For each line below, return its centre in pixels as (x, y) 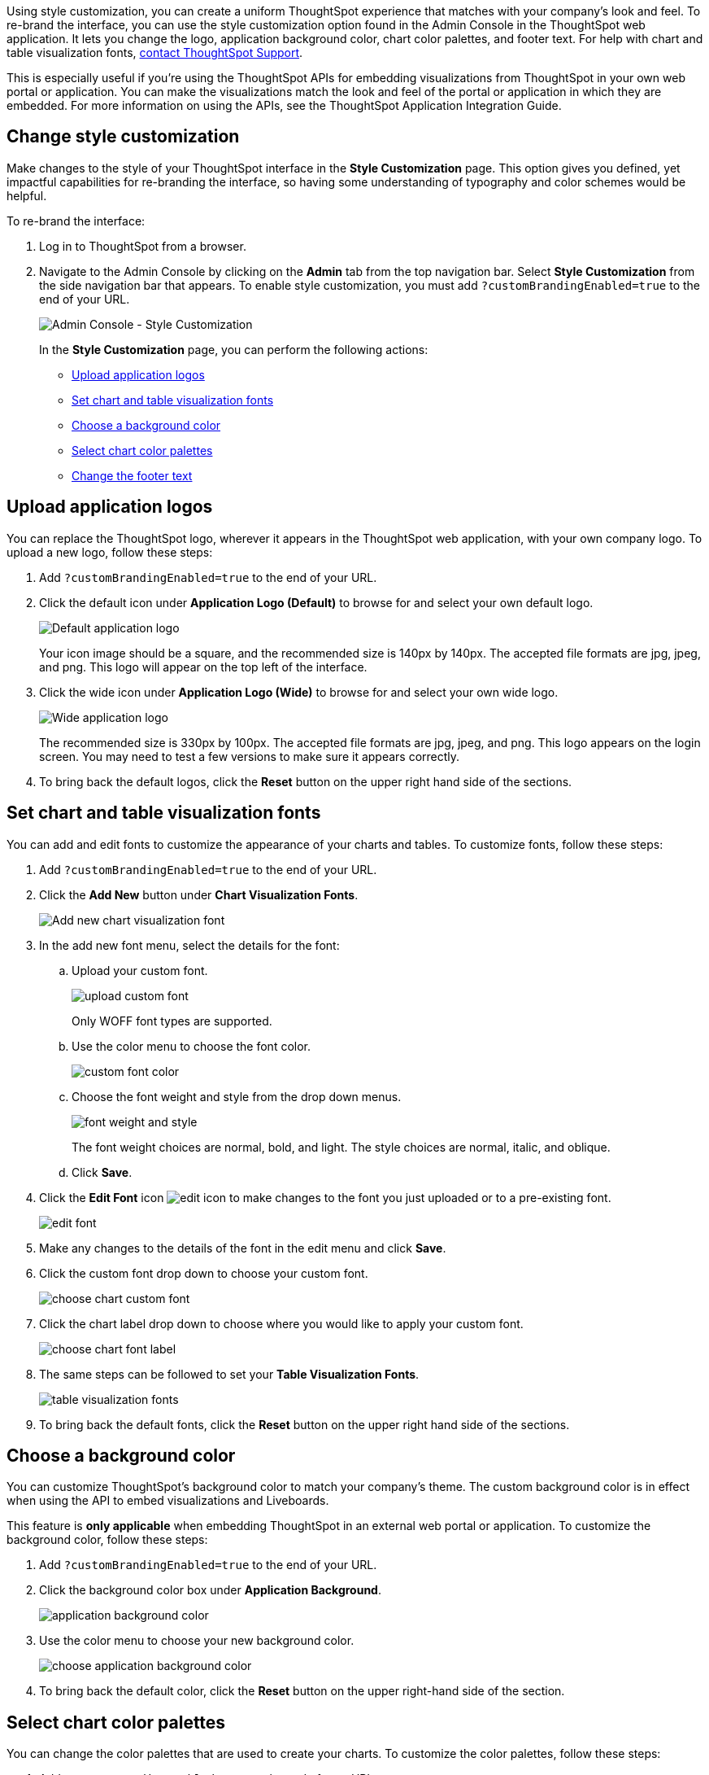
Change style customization (123, 137)
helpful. (27, 195)
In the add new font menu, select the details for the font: (189, 945)
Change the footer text (132, 475)
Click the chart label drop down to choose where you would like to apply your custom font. (281, 1323)
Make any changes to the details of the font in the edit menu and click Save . (243, 1248)
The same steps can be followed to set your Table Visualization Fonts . (229, 1374)
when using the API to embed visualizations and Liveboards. (168, 1501)
